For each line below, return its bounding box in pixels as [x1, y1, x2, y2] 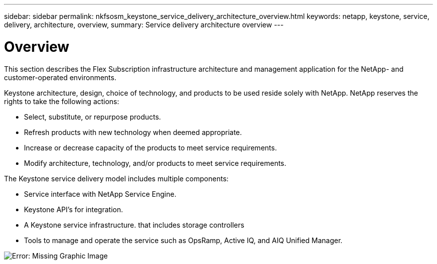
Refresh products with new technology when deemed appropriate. [24, 128, 242, 136]
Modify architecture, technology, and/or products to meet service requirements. [24, 158, 286, 167]
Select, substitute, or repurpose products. [24, 112, 161, 121]
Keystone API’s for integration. [24, 205, 123, 214]
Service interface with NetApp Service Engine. [24, 189, 177, 198]
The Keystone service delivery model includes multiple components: [4, 174, 229, 183]
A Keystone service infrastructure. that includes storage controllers [24, 220, 244, 229]
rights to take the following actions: [4, 97, 119, 106]
